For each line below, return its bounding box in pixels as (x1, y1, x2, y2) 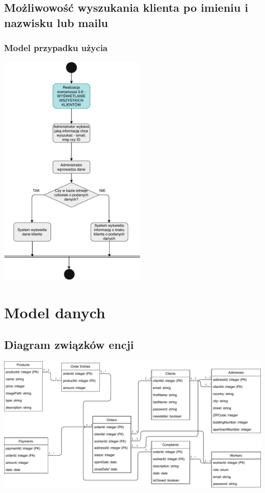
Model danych (4, 301, 105, 322)
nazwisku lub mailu (4, 14, 109, 30)
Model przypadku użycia (4, 41, 108, 54)
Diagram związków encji (4, 337, 134, 353)
